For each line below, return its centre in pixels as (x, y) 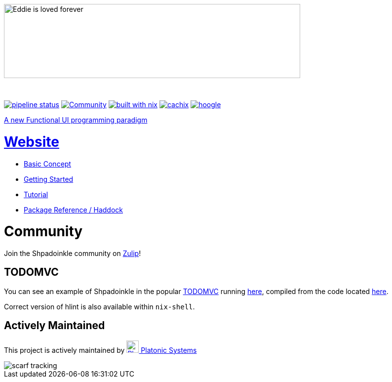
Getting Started (49, 179)
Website (32, 142)
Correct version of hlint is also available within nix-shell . (99, 306)
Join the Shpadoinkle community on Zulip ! (73, 253)
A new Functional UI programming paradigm (76, 120)
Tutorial (36, 194)
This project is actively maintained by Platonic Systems (100, 350)
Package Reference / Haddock (73, 210)
